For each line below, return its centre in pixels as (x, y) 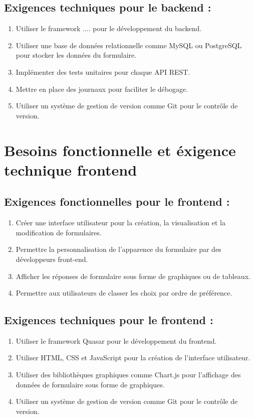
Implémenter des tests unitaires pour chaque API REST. (103, 72)
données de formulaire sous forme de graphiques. (90, 384)
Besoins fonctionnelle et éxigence (120, 150)
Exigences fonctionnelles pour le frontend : (117, 201)
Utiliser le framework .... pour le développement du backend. (109, 28)
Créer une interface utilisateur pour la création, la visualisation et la (120, 223)
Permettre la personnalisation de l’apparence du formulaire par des (118, 249)
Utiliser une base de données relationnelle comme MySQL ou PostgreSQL (129, 45)
